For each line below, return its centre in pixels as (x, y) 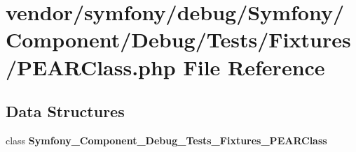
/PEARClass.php (91, 67)
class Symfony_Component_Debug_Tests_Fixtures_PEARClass (166, 140)
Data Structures (65, 111)
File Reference (254, 67)
